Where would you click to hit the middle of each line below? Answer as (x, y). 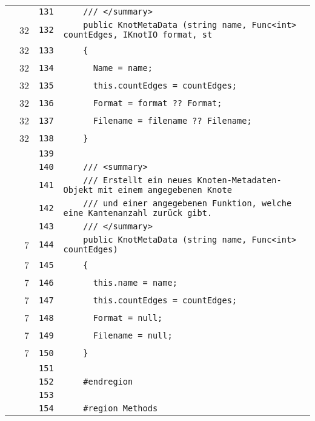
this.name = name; (135, 282)
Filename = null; (133, 335)
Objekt (78, 190)
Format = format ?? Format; (157, 103)
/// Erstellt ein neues (138, 180)
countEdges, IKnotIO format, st (138, 35)
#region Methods (121, 408)
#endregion (108, 382)
